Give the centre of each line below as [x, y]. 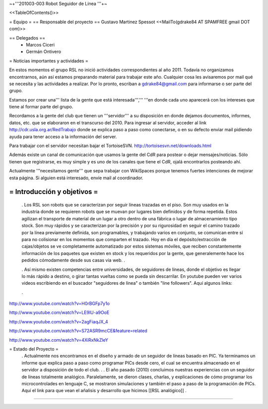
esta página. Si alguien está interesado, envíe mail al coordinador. [76, 178]
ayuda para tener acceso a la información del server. [63, 137]
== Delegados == [27, 38]
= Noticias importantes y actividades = [49, 61]
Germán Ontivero [44, 51]
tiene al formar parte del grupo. [41, 107]
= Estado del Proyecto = [34, 349]
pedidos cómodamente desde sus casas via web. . [73, 260]
